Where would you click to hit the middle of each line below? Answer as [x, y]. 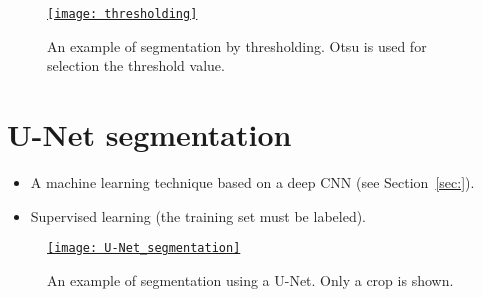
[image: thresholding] [122, 14]
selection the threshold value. [136, 65]
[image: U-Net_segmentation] [144, 248]
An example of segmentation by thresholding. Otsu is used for [237, 45]
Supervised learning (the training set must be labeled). [198, 215]
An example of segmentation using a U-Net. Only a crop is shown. [250, 279]
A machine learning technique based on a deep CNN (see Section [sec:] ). [252, 181]
